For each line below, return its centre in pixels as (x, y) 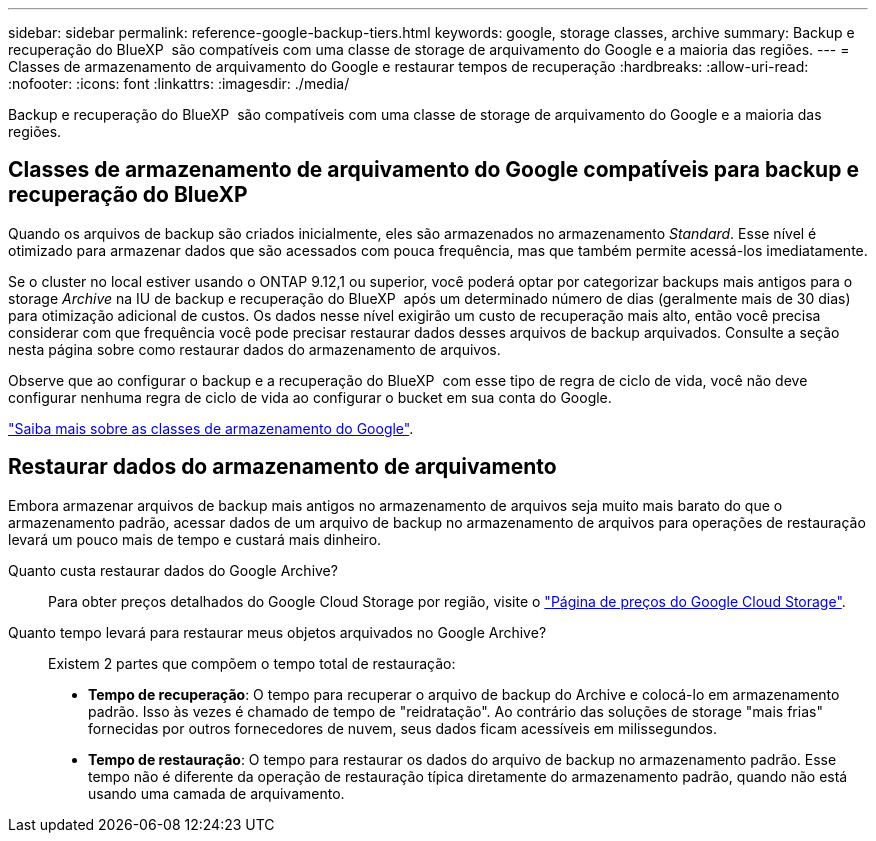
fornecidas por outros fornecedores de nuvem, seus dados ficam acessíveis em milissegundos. (402, 728)
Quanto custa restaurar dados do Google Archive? (173, 570)
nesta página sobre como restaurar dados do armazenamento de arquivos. (254, 349)
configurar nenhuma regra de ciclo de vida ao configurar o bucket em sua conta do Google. (310, 397)
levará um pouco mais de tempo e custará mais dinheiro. (195, 539)
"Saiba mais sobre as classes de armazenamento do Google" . (211, 428)
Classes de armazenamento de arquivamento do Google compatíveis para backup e (433, 170)
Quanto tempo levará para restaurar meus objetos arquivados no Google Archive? (277, 632)
